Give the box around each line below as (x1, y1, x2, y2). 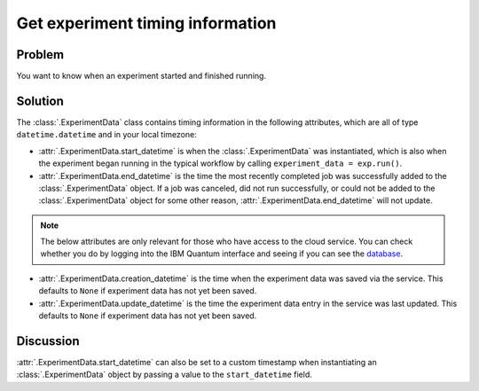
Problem (16, 47, 65, 62)
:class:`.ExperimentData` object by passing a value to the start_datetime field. (16, 369, 312, 380)
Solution (16, 93, 64, 108)
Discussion (16, 333, 80, 348)
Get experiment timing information (16, 13, 277, 33)
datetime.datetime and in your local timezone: (16, 129, 197, 140)
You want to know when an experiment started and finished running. (16, 71, 266, 82)
